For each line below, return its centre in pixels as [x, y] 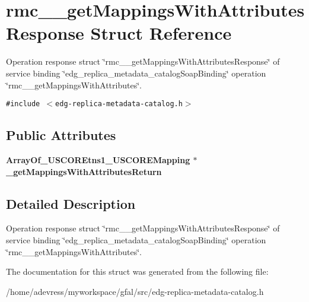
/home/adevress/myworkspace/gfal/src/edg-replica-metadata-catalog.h [135, 291]
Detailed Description [71, 203]
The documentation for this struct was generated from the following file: [137, 271]
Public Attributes [61, 135]
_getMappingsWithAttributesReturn [84, 171]
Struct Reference [161, 33]
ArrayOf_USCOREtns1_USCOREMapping [98, 159]
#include [23, 104]
